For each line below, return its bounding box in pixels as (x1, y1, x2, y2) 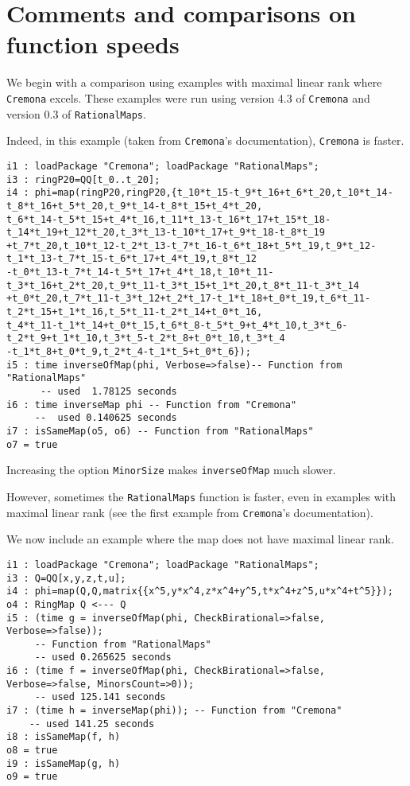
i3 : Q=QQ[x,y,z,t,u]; (6, 572, 126, 584)
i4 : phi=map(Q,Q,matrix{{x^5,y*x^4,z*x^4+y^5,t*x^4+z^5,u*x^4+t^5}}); (6, 586, 393, 597)
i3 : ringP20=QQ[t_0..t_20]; (6, 173, 161, 185)
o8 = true (6, 745, 58, 757)
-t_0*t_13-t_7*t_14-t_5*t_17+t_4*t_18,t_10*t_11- (6, 267, 274, 278)
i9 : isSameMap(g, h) (6, 757, 121, 769)
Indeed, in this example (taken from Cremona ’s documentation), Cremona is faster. (6, 132, 404, 149)
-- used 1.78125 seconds (40, 386, 177, 398)
